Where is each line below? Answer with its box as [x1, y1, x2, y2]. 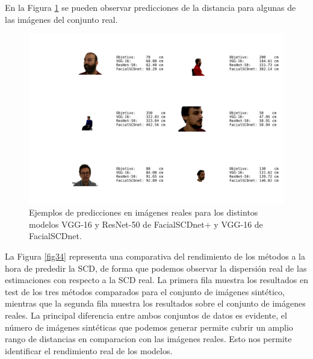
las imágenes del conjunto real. [5, 13, 118, 25]
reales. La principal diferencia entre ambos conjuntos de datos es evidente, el [5, 308, 287, 321]
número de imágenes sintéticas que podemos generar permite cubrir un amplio [5, 320, 293, 333]
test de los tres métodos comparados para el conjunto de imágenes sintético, [5, 285, 285, 298]
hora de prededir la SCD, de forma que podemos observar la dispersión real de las [5, 261, 307, 274]
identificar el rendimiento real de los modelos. [5, 344, 173, 357]
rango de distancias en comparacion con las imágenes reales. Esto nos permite [5, 332, 292, 345]
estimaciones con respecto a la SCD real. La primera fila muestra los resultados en [5, 273, 308, 286]
